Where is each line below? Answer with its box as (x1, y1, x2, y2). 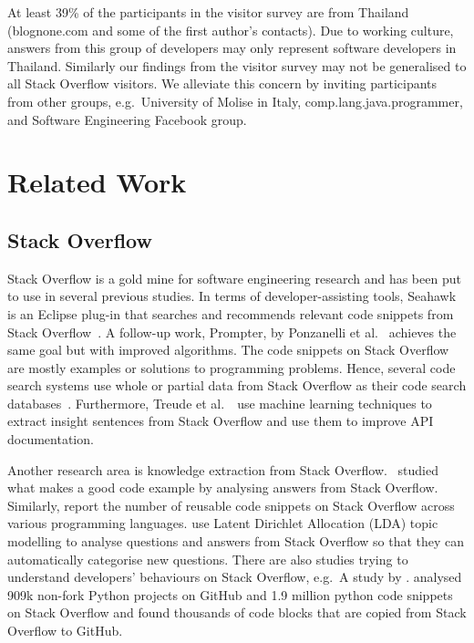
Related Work (7, 163, 187, 201)
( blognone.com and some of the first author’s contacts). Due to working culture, (7, 20, 454, 39)
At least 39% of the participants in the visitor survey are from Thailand (7, 3, 409, 21)
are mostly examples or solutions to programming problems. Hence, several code (7, 358, 456, 377)
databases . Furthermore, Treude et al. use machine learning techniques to (7, 393, 432, 412)
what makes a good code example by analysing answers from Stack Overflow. (7, 478, 438, 497)
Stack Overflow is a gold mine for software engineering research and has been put (7, 268, 461, 287)
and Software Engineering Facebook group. (7, 109, 247, 129)
